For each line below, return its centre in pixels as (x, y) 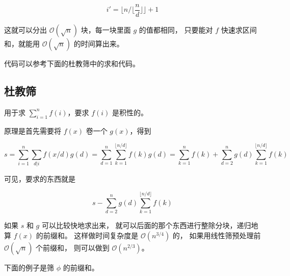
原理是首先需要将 (33, 130)
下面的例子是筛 (29, 267)
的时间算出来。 (99, 44)
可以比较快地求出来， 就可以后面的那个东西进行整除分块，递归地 (150, 225)
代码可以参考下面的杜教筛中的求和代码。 (72, 64)
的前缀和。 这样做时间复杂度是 (87, 235)
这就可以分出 (25, 30)
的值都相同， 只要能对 (176, 30)
